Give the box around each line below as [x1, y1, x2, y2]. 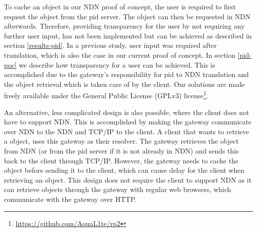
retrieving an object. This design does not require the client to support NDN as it [4, 174, 252, 185]
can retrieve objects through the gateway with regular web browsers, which [4, 184, 231, 194]
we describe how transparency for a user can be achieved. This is [19, 59, 215, 70]
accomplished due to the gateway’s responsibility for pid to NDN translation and [4, 69, 249, 79]
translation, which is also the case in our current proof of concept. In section [4, 49, 236, 60]
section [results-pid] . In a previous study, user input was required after [4, 40, 217, 50]
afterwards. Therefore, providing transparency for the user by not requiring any [4, 21, 245, 31]
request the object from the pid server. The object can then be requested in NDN [4, 11, 251, 21]
